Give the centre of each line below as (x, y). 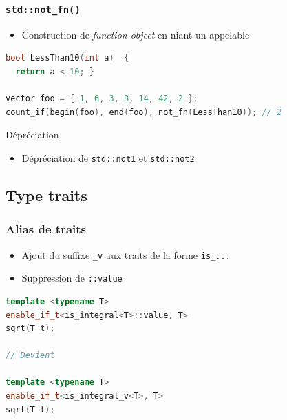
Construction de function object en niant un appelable (136, 34)
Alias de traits (46, 229)
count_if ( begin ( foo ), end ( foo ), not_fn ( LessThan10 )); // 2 (144, 112)
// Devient (30, 356)
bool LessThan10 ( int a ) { (67, 58)
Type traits (46, 195)
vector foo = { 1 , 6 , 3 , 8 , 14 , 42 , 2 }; (102, 99)
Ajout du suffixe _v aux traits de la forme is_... (126, 254)
